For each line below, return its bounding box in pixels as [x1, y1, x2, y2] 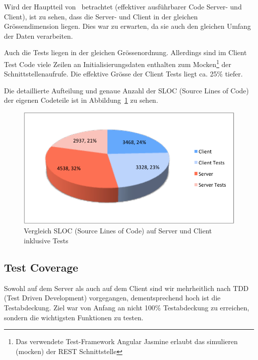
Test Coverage [4, 260, 78, 275]
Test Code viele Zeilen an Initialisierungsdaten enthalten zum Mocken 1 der [4, 57, 232, 69]
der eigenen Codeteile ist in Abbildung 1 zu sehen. [4, 95, 158, 105]
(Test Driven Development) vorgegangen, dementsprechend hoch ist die [4, 292, 221, 303]
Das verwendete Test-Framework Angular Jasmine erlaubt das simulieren [15, 336, 238, 347]
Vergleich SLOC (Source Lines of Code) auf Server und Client [24, 225, 212, 236]
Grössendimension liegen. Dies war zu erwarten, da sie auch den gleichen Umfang [4, 21, 251, 31]
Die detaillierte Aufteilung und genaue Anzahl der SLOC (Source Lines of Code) [4, 85, 249, 95]
